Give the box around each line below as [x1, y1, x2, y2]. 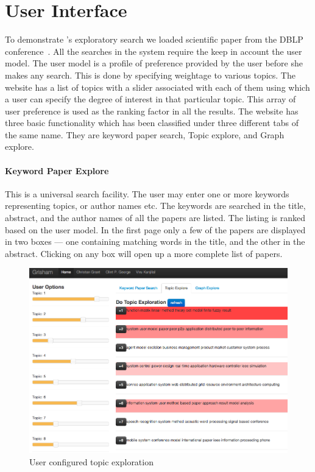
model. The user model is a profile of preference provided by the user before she [5, 57, 303, 69]
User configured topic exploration [29, 456, 154, 468]
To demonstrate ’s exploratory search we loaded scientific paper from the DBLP [5, 33, 303, 46]
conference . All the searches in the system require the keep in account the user [5, 44, 302, 57]
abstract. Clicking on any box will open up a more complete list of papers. [5, 247, 283, 259]
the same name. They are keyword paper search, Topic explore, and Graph [5, 128, 285, 141]
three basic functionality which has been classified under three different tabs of [5, 116, 299, 129]
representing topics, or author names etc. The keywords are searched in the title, [5, 199, 306, 212]
